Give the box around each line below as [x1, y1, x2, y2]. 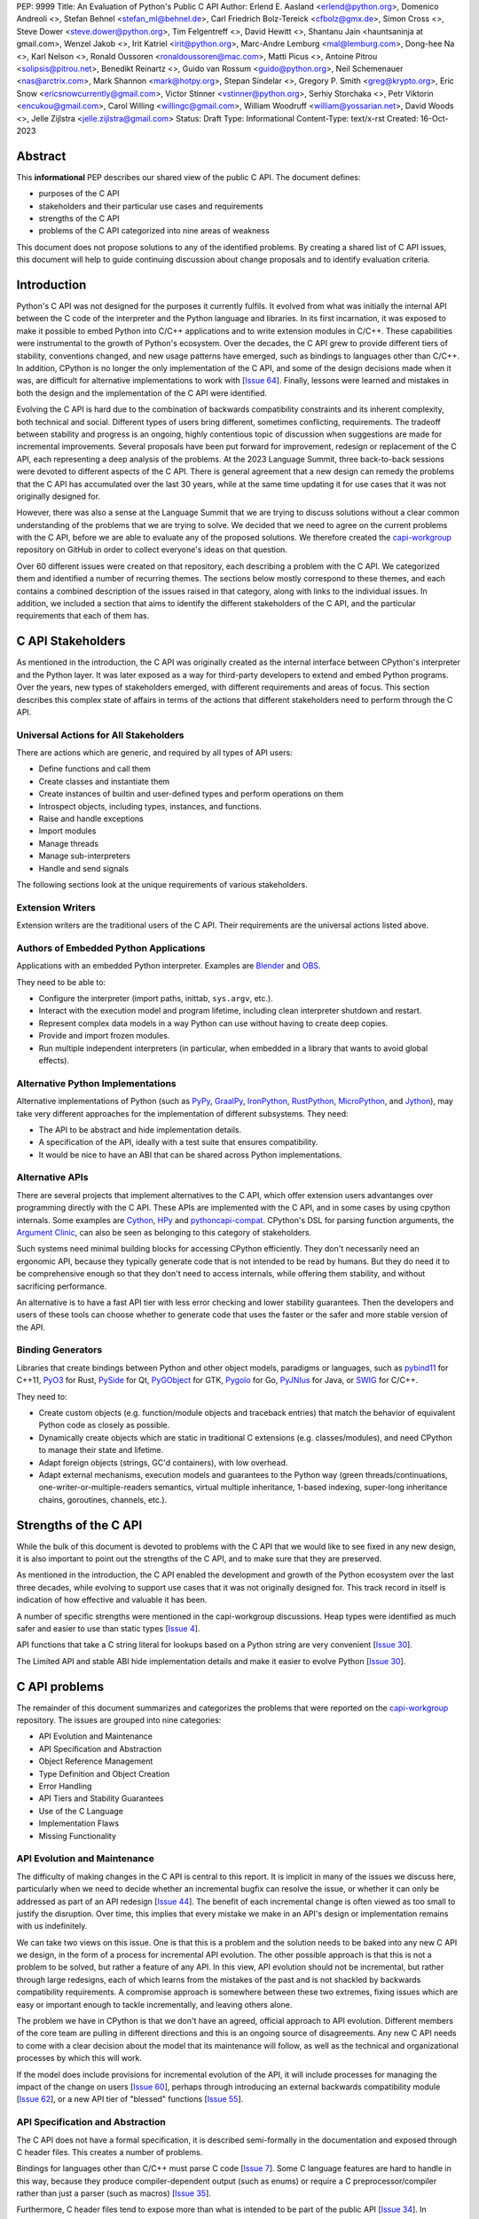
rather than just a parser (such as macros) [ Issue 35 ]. [16, 2188, 212, 2199]
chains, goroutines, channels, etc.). [38, 1494, 168, 1504]
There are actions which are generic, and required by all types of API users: [16, 747, 293, 758]
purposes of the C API [38, 188, 120, 199]
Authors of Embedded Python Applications [16, 942, 206, 954]
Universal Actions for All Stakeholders [16, 729, 185, 741]
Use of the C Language [38, 1805, 124, 1816]
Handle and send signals [38, 863, 129, 873]
